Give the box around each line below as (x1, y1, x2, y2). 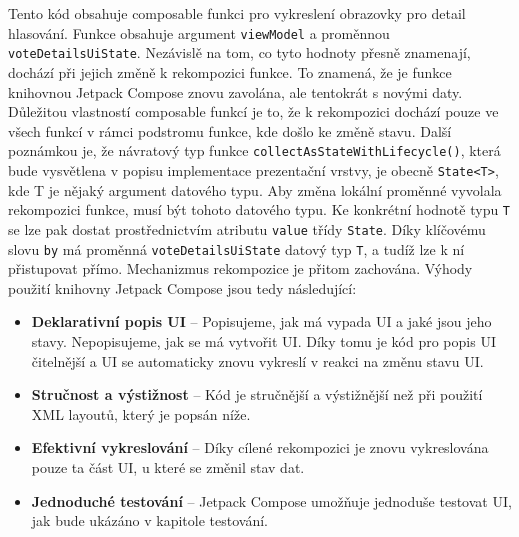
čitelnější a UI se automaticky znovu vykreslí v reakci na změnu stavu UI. (31, 350, 484, 371)
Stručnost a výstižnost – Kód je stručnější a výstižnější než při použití (31, 384, 483, 405)
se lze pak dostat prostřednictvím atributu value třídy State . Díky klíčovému (8, 218, 486, 239)
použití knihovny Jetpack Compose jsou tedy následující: (8, 277, 357, 298)
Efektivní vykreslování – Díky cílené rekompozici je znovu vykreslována (31, 437, 489, 458)
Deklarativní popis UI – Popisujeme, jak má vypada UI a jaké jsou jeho (31, 311, 492, 332)
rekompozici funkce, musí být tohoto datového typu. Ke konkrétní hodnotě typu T (8, 199, 511, 220)
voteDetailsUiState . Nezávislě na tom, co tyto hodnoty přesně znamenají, (8, 42, 471, 63)
